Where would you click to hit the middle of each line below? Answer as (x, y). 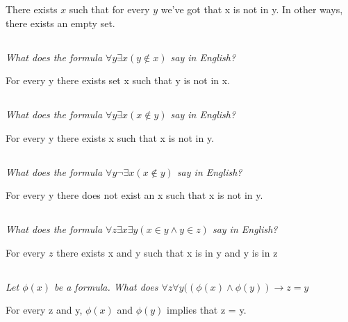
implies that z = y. (207, 310)
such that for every (109, 9)
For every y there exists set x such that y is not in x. (118, 80)
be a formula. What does (106, 286)
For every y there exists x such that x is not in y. (110, 137)
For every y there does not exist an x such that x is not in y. (134, 195)
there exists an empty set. (60, 23)
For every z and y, (44, 310)
